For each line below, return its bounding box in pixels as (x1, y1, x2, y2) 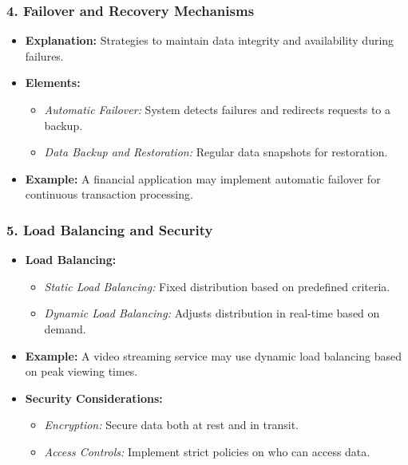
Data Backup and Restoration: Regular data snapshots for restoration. (44, 144, 388, 160)
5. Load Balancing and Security (6, 219, 213, 239)
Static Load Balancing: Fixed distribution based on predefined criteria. (44, 278, 390, 294)
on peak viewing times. (25, 363, 138, 380)
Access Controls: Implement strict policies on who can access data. (44, 443, 370, 459)
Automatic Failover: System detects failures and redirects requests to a (44, 101, 391, 117)
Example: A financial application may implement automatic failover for (25, 170, 381, 187)
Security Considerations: (25, 389, 163, 406)
